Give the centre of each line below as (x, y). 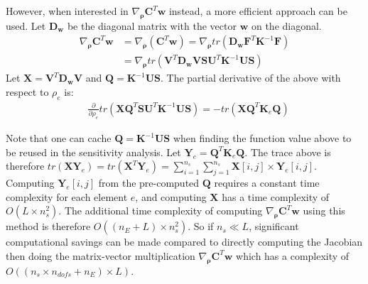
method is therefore (48, 226)
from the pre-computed (149, 183)
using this (324, 211)
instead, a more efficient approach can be (258, 11)
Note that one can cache (59, 138)
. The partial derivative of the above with (251, 78)
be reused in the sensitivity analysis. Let (93, 152)
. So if (201, 226)
